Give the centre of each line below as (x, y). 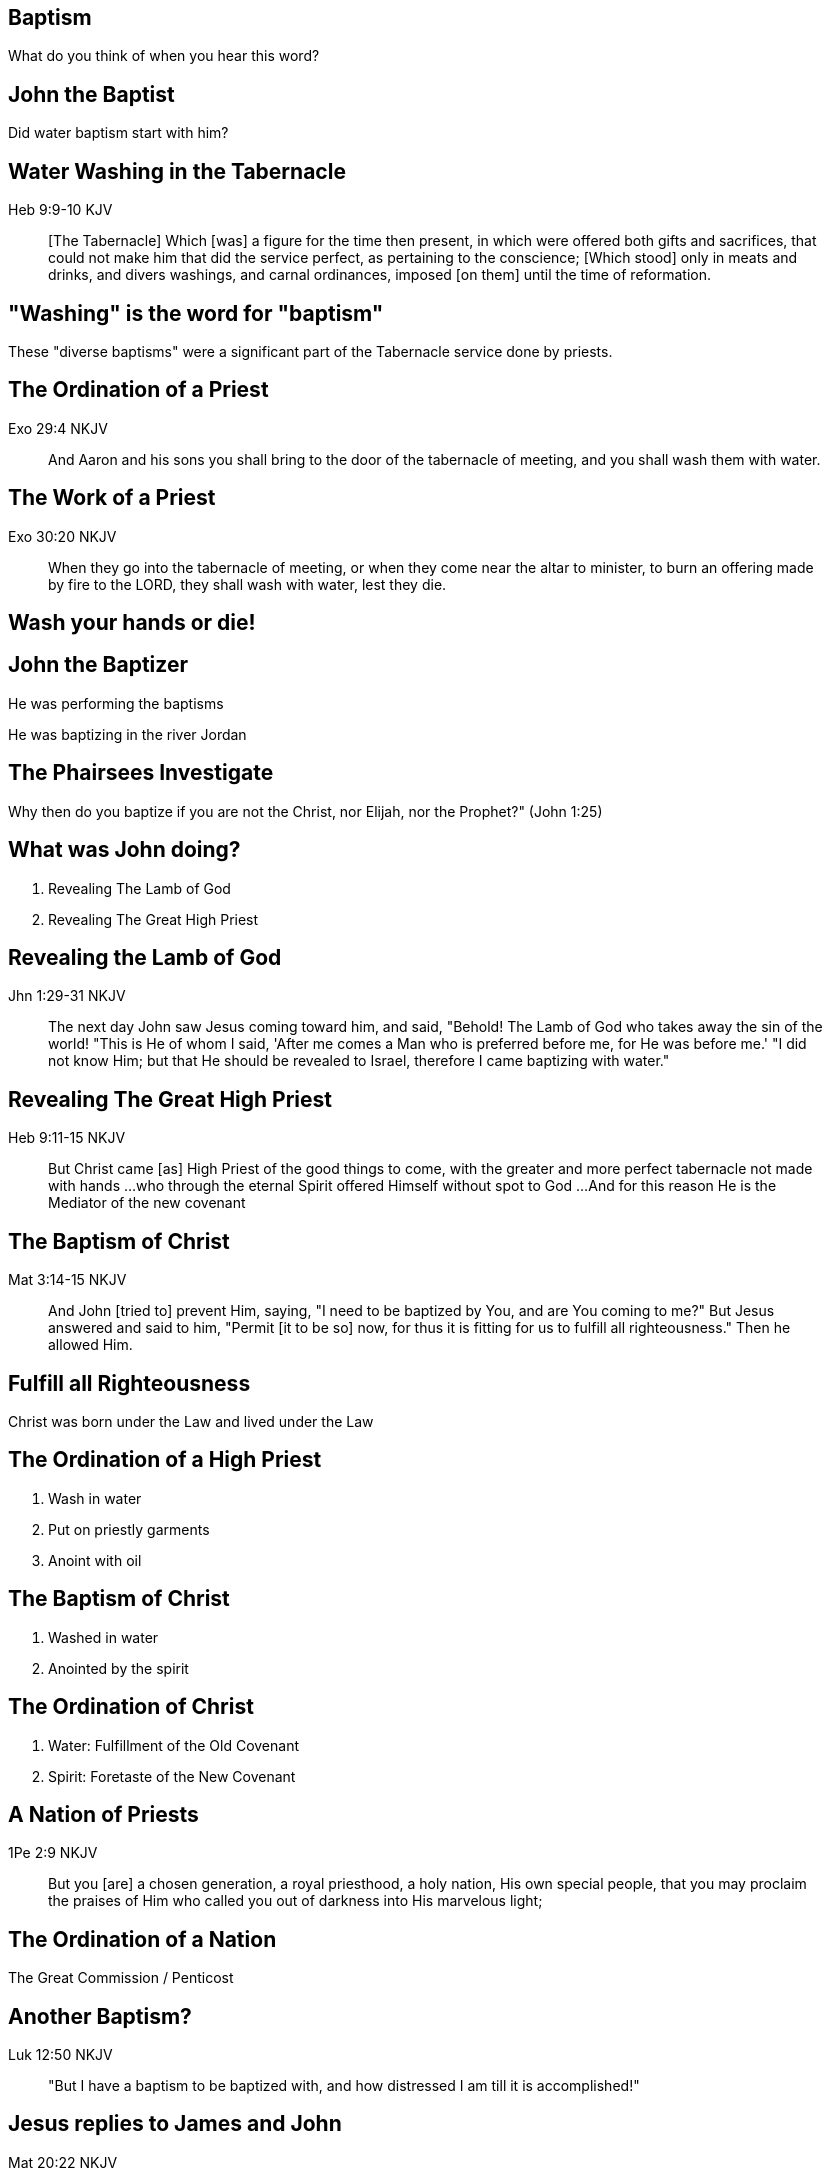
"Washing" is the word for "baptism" (196, 313)
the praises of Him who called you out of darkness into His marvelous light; (295, 1901)
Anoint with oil (95, 1560)
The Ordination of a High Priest (165, 1460)
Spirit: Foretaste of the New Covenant (172, 1776)
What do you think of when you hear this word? (164, 56)
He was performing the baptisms (116, 703)
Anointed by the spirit (118, 1668)
